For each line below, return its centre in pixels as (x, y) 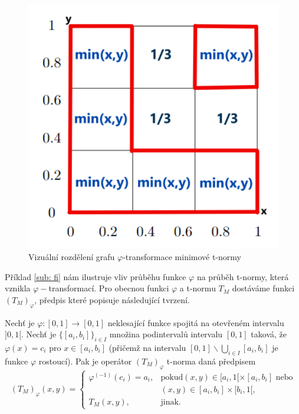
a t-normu (198, 288)
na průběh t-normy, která (243, 276)
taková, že (269, 334)
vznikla (18, 288)
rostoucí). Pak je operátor (85, 361)
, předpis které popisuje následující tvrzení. (112, 299)
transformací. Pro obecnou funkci (109, 288)
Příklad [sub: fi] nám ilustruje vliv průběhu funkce (96, 276)
